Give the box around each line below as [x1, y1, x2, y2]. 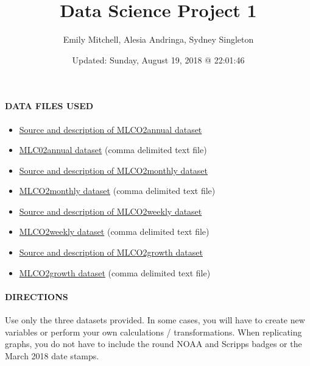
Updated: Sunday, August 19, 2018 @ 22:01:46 [72, 53, 245, 66]
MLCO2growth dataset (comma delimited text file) [19, 266, 211, 279]
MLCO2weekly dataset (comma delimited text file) [19, 225, 210, 238]
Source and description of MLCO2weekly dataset [19, 204, 202, 217]
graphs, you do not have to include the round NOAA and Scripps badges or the [5, 337, 302, 350]
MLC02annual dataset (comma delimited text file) [19, 143, 207, 156]
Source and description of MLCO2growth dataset [19, 246, 203, 259]
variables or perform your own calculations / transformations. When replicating [5, 325, 302, 338]
